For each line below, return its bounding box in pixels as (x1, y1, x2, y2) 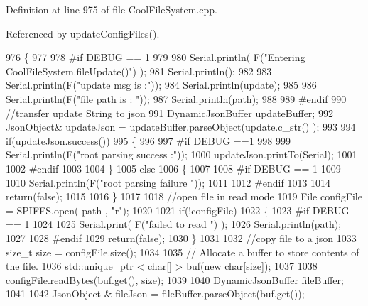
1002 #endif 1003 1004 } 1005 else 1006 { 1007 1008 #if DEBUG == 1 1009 (6, 160, 341, 175)
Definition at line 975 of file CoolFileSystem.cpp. (6, 2, 217, 16)
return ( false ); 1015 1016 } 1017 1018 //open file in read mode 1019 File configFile (6, 189, 362, 204)
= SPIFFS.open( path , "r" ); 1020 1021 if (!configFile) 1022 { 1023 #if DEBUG (6, 202, 350, 217)
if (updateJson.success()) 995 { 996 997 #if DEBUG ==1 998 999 (6, 133, 291, 148)
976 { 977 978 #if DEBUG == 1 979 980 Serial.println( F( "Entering (6, 50, 305, 65)
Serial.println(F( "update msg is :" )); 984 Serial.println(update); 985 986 (6, 77, 317, 92)
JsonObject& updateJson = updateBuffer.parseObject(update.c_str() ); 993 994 (6, 119, 356, 134)
